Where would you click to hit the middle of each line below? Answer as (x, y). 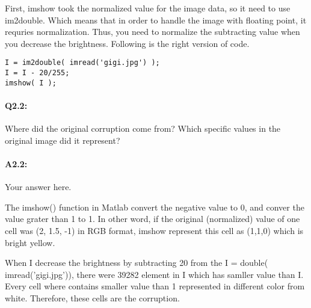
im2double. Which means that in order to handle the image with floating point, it (156, 20)
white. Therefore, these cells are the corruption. (92, 297)
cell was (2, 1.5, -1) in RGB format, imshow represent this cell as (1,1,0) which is (154, 230)
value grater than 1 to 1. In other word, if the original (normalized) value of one (152, 219)
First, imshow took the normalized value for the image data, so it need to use (148, 8)
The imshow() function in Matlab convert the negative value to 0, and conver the (155, 207)
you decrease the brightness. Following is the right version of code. (127, 43)
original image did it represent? (63, 140)
